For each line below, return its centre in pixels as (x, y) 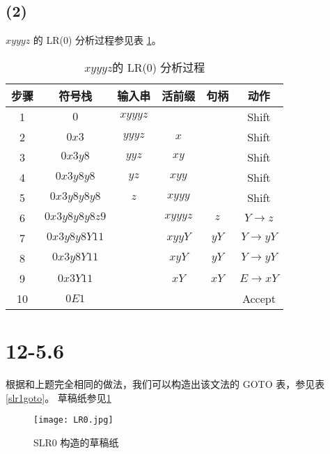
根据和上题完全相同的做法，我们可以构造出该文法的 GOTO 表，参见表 (165, 383)
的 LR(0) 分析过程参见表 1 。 (97, 40)
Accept (259, 298)
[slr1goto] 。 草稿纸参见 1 (58, 397)
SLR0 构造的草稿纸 (76, 442)
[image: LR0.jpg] (73, 420)
